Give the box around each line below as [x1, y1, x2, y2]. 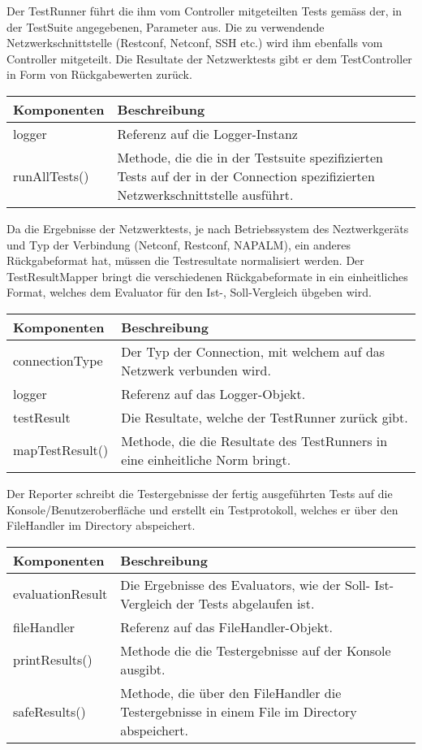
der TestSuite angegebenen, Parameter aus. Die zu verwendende [6, 18, 325, 35]
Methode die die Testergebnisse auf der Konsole [120, 640, 391, 660]
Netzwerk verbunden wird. [121, 360, 271, 379]
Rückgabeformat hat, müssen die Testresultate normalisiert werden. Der [6, 252, 364, 269]
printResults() [13, 650, 93, 670]
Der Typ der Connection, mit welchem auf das [121, 341, 385, 361]
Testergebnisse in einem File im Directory [120, 701, 357, 721]
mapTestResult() [13, 440, 109, 460]
